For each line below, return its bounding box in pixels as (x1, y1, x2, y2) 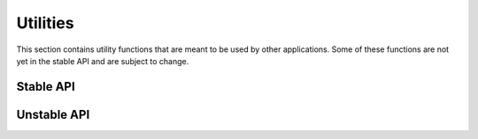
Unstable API (16, 106, 90, 122)
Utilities (16, 13, 74, 33)
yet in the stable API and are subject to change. (16, 55, 189, 66)
